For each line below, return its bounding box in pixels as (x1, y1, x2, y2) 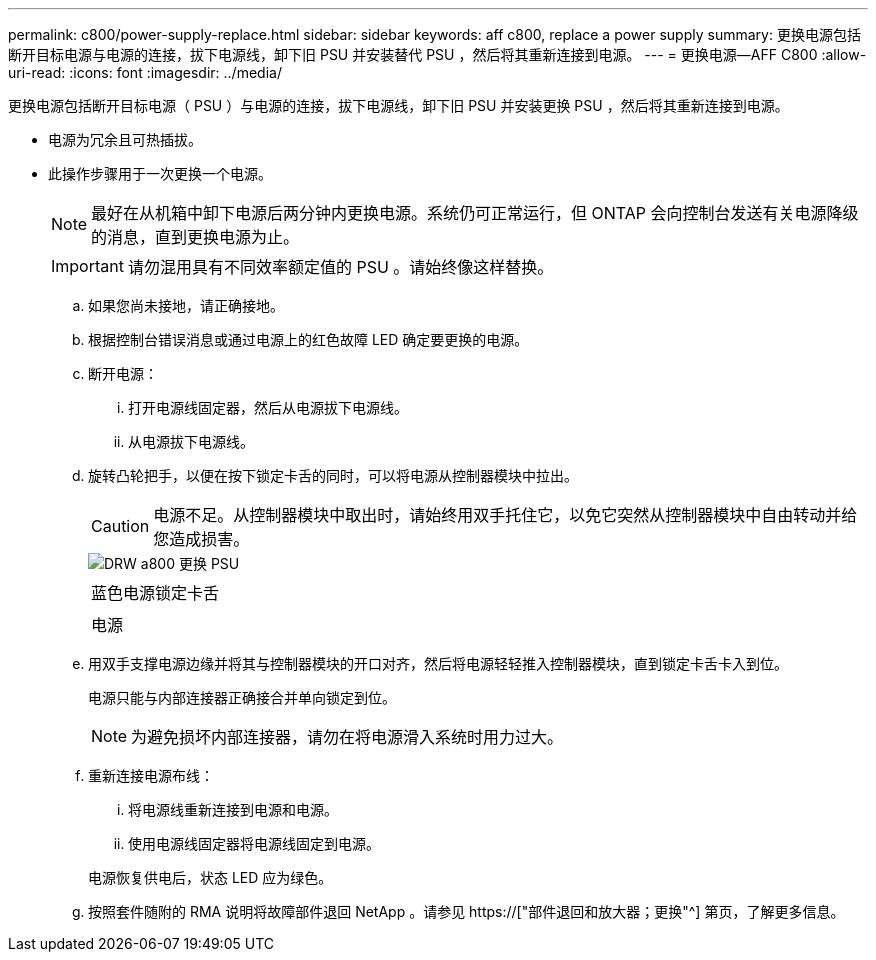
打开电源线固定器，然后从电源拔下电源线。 (128, 399, 408, 416)
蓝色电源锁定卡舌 (91, 583, 220, 603)
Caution (91, 516, 150, 536)
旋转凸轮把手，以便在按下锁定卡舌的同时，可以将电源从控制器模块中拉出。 (88, 467, 578, 484)
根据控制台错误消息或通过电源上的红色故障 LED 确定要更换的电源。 (88, 331, 529, 348)
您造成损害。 (153, 529, 250, 549)
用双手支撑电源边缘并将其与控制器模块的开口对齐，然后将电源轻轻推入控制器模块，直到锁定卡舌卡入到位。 (88, 655, 788, 672)
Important (51, 256, 124, 276)
